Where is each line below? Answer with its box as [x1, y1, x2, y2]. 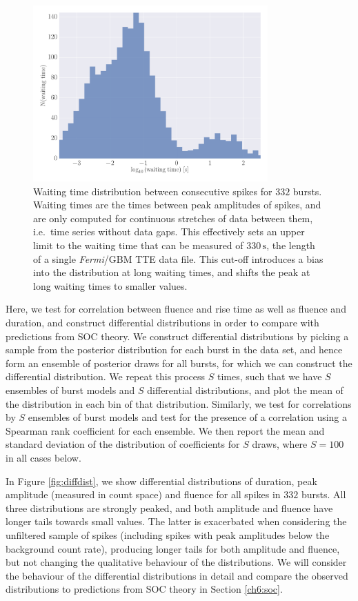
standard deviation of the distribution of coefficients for [6, 437, 240, 451]
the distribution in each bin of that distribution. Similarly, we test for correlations [6, 396, 352, 411]
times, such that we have [217, 369, 322, 384]
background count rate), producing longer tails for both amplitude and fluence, [6, 541, 340, 555]
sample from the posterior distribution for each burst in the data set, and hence [6, 342, 343, 357]
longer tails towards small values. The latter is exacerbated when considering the [6, 514, 347, 529]
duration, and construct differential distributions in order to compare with [6, 315, 319, 330]
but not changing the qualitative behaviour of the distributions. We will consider [6, 555, 347, 569]
